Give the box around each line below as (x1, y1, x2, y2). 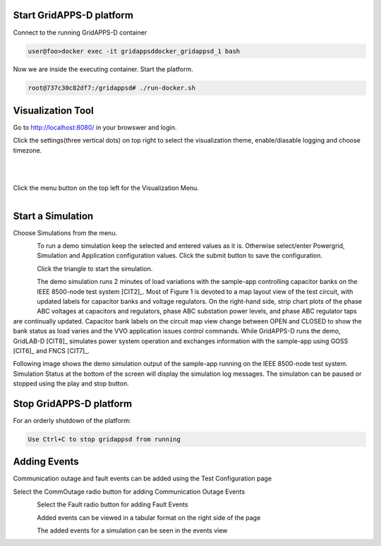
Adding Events (13, 456, 79, 468)
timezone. (13, 146, 42, 155)
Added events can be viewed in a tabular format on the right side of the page (37, 513, 261, 522)
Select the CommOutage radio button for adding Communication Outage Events (13, 487, 246, 496)
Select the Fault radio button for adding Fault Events (37, 500, 188, 509)
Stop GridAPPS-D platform (13, 398, 133, 410)
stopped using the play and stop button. (13, 379, 130, 388)
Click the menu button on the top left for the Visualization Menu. (13, 184, 199, 192)
